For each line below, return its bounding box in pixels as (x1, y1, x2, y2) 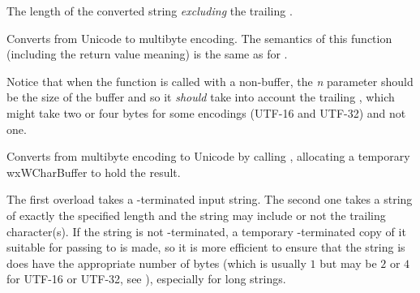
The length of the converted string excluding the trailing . (6, 2, 293, 19)
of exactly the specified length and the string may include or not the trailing (6, 206, 386, 223)
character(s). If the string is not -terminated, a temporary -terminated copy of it (6, 222, 406, 239)
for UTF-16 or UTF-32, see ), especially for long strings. (6, 270, 286, 287)
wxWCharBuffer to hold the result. (6, 163, 181, 180)
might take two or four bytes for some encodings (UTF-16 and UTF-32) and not (6, 104, 406, 121)
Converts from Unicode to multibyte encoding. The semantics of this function (6, 29, 392, 46)
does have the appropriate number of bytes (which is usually (6, 254, 306, 271)
